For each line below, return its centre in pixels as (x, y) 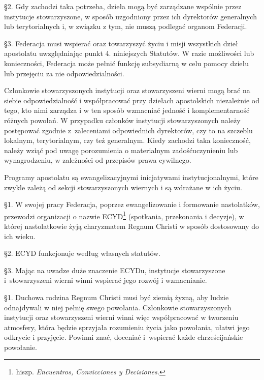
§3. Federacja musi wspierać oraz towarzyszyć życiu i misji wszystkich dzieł (121, 43)
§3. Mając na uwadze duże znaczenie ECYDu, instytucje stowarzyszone (115, 270)
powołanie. (21, 347)
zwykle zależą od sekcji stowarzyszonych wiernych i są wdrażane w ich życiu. (123, 187)
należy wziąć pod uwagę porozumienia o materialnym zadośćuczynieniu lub (121, 150)
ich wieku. (20, 236)
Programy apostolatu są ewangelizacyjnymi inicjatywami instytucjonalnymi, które (131, 177)
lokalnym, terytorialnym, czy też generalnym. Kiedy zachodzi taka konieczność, (127, 140)
